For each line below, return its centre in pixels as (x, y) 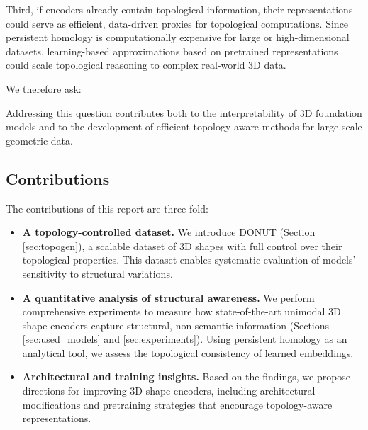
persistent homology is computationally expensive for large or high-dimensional (178, 37)
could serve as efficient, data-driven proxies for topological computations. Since (177, 23)
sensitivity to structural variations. (97, 273)
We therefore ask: (44, 88)
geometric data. (39, 140)
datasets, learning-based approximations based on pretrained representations (172, 51)
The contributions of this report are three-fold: (107, 208)
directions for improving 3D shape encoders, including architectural (169, 391)
